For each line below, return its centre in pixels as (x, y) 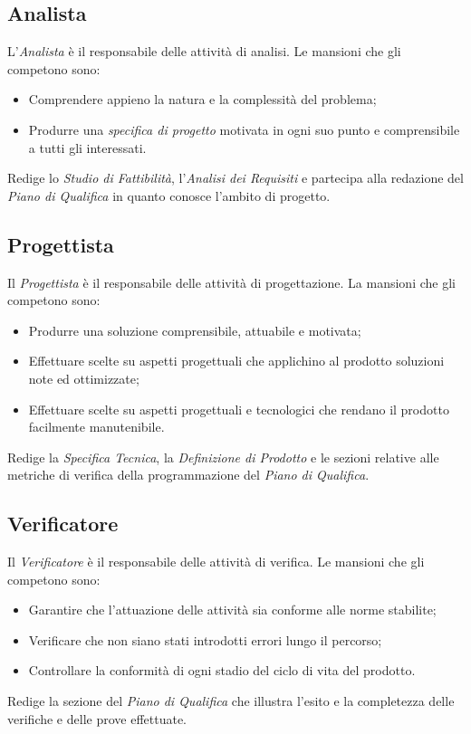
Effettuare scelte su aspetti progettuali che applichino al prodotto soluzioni (236, 361)
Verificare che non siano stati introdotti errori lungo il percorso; (205, 639)
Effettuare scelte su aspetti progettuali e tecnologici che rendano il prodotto (239, 409)
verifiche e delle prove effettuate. (97, 718)
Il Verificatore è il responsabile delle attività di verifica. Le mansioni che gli (216, 562)
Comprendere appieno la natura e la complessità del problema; (202, 99)
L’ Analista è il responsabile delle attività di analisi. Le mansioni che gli (204, 51)
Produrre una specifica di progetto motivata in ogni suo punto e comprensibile (244, 129)
